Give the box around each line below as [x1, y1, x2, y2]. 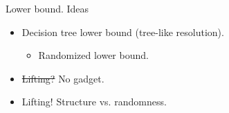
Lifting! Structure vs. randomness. [21, 94, 167, 109]
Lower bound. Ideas [6, 1, 89, 15]
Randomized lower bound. [38, 48, 149, 62]
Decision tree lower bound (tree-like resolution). [21, 24, 224, 39]
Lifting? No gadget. [21, 71, 104, 85]
